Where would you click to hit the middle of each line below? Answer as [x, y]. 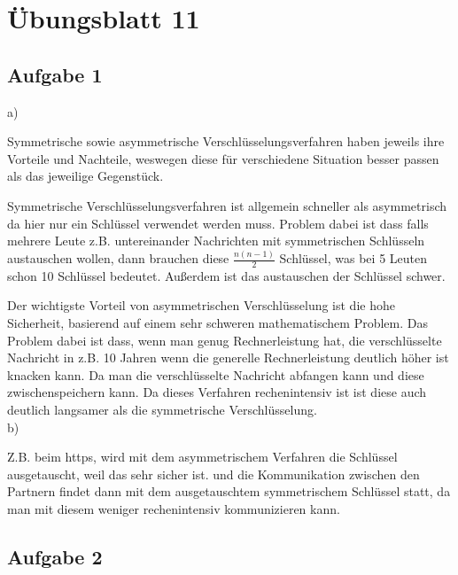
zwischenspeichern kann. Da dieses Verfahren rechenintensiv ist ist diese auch [217, 392]
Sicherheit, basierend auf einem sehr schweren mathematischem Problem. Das [217, 323]
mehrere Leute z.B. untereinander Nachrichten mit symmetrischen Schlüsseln [216, 241]
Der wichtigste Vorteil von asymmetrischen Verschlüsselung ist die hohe [201, 305]
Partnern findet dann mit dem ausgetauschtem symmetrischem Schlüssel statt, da [229, 491]
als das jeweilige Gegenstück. [85, 176]
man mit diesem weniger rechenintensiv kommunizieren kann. [174, 509]
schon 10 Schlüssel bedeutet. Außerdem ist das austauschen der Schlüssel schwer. [226, 275]
